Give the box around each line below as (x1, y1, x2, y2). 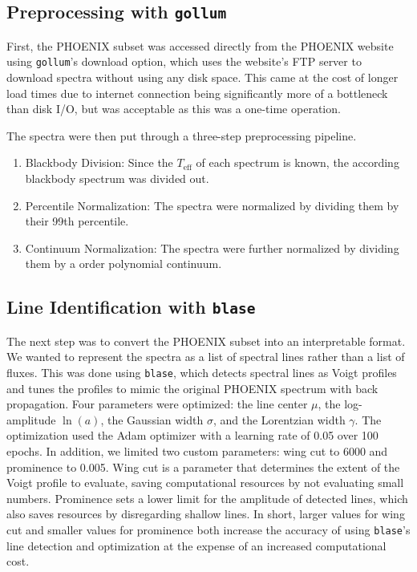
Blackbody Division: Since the (25, 154, 173, 171)
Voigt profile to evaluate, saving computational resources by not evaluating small (6, 474, 404, 491)
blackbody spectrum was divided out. (25, 170, 209, 186)
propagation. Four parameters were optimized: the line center (6, 396, 308, 412)
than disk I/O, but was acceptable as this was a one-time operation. (6, 100, 341, 117)
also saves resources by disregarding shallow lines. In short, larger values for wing (6, 505, 405, 522)
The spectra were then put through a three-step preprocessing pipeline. (6, 127, 357, 144)
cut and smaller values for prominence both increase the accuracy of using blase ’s (6, 521, 411, 538)
